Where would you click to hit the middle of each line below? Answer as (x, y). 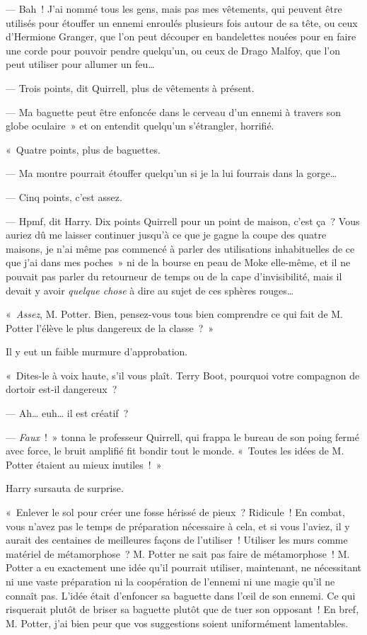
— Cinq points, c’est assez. (64, 196)
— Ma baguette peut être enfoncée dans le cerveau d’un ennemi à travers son (174, 111)
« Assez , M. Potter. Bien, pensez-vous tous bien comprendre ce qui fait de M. (174, 314)
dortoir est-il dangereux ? (62, 389)
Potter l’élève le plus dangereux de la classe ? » (110, 327)
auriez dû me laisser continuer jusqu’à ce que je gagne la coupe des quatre (166, 235)
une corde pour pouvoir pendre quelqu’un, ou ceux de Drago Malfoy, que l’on (173, 50)
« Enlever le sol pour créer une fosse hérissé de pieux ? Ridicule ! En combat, (175, 512)
